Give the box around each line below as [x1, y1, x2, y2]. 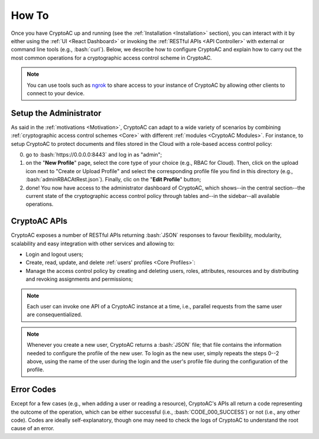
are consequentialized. [27, 311, 83, 318]
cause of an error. [11, 425, 54, 432]
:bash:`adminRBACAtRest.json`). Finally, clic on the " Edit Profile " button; [25, 176, 201, 183]
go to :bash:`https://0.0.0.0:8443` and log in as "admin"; [25, 151, 162, 158]
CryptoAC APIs [11, 216, 68, 226]
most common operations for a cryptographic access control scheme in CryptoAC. [11, 54, 212, 61]
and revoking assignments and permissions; [25, 275, 133, 283]
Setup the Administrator [11, 108, 102, 118]
